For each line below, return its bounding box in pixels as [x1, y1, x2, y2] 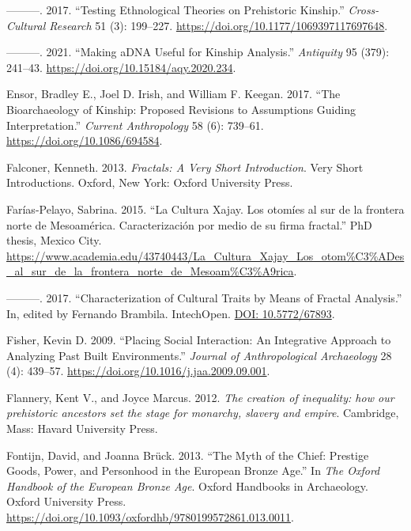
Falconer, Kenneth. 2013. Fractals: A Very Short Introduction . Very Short [6, 158, 364, 175]
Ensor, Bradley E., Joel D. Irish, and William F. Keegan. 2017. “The [6, 85, 341, 102]
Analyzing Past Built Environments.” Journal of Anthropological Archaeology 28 [6, 347, 392, 363]
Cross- [348, 2, 379, 17]
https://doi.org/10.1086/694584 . [6, 132, 163, 149]
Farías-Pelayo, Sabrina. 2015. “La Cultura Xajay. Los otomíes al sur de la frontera [6, 200, 405, 217]
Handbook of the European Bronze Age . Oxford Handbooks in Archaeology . [6, 477, 368, 494]
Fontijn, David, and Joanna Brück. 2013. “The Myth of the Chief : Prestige [6, 446, 369, 463]
